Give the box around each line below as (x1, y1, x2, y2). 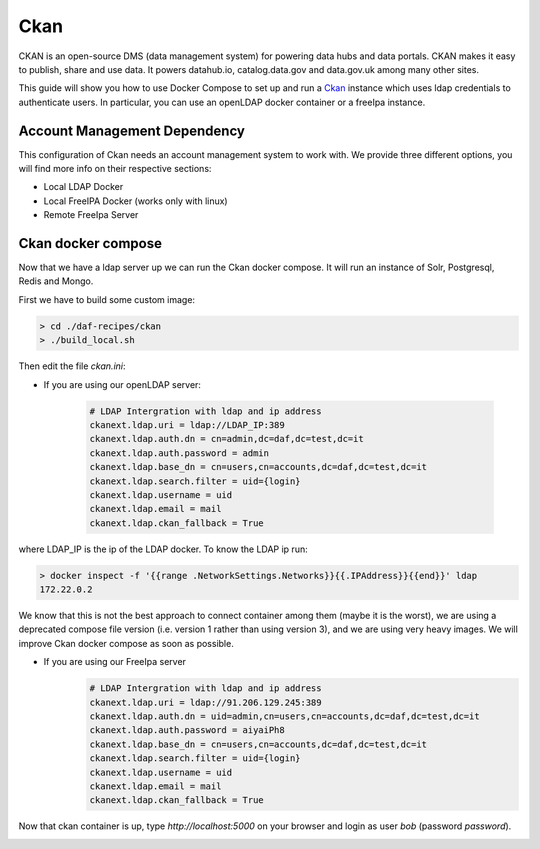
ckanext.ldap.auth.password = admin (89, 447, 270, 459)
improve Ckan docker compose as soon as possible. (18, 637, 234, 649)
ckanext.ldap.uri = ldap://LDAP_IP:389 (89, 420, 285, 430)
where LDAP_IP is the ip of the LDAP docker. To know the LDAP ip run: (18, 543, 309, 555)
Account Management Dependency (18, 122, 245, 139)
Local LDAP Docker (43, 181, 124, 193)
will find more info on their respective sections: (18, 163, 212, 175)
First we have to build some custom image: (18, 293, 195, 305)
